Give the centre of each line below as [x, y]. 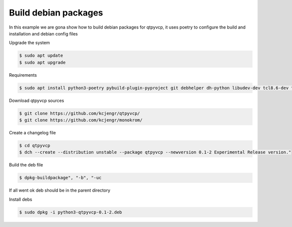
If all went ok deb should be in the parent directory [60, 190]
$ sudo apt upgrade [42, 62]
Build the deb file [26, 165]
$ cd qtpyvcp [35, 146]
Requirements [23, 75]
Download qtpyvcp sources [36, 100]
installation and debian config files [43, 33]
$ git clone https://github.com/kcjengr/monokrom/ [81, 120]
